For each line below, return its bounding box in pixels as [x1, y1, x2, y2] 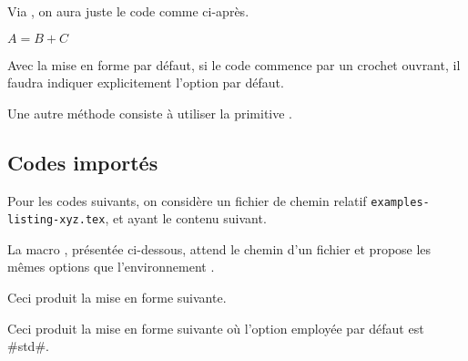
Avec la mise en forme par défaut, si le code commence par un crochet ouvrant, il [7, 55, 461, 74]
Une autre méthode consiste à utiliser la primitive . [7, 103, 292, 122]
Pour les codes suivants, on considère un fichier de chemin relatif [7, 191, 367, 210]
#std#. [7, 336, 49, 356]
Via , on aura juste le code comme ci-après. [7, 2, 249, 20]
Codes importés [7, 148, 158, 176]
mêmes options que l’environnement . [7, 257, 215, 276]
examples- [371, 195, 430, 209]
